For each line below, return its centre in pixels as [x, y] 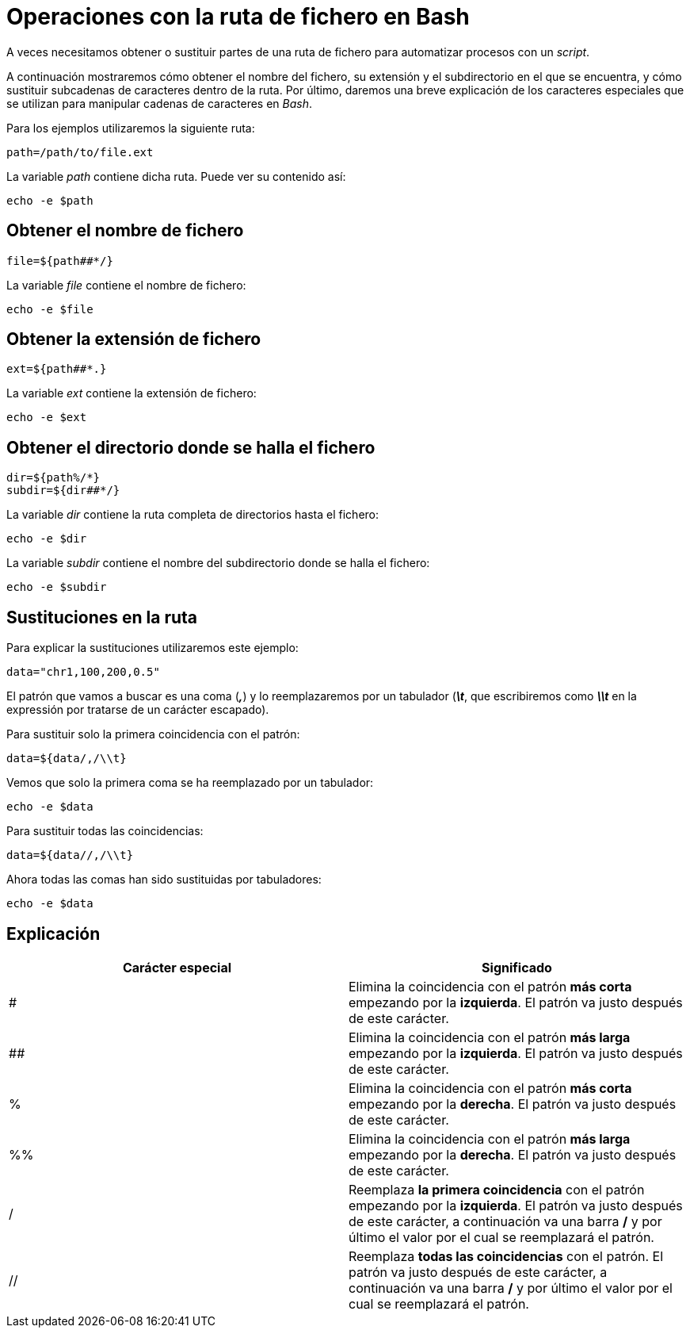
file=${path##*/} [60, 261]
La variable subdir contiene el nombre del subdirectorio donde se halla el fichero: [218, 563]
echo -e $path [50, 200]
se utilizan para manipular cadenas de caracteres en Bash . [160, 103]
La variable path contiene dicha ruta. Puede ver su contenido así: [176, 176]
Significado [517, 967]
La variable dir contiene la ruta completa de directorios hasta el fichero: [193, 515]
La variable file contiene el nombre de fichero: [126, 285]
